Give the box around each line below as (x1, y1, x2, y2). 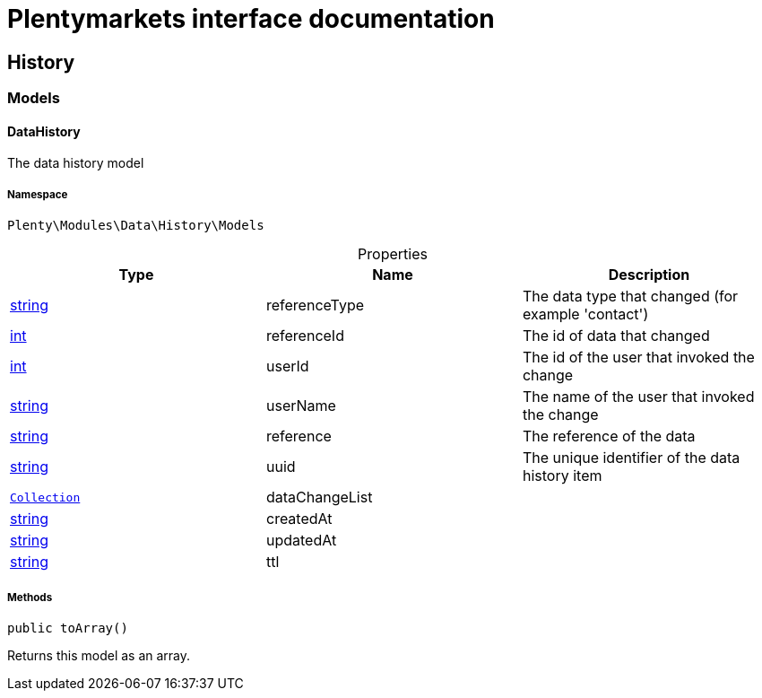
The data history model (7, 155, 144, 171)
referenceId (265, 327, 344, 345)
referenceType (265, 296, 365, 315)
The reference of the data (522, 427, 696, 446)
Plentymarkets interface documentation (7, 4, 495, 34)
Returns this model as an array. (7, 647, 191, 663)
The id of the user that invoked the (522, 348, 755, 367)
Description (608, 266, 690, 284)
